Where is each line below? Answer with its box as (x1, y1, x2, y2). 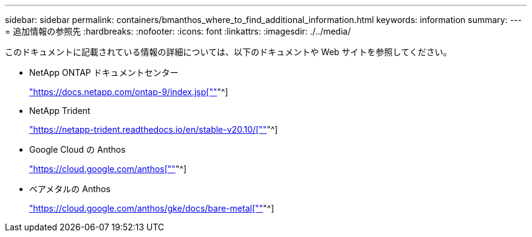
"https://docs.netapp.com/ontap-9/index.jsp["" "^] (29, 87, 228, 97)
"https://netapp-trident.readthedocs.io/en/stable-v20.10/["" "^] (29, 124, 278, 135)
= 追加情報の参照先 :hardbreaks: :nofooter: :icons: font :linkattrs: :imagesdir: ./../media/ (5, 26, 351, 36)
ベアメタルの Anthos (29, 184, 111, 194)
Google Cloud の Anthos (29, 144, 126, 155)
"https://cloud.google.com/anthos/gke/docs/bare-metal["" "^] (29, 203, 275, 213)
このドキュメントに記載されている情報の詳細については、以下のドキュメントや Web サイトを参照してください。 (5, 47, 452, 57)
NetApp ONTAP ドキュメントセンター (29, 67, 179, 78)
